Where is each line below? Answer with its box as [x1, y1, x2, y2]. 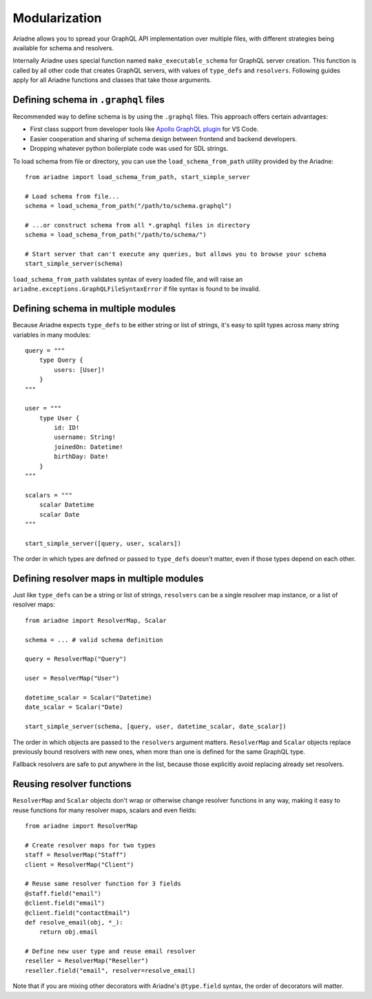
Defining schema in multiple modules [12, 303, 176, 315]
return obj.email [39, 928, 98, 936]
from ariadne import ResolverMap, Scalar [25, 617, 167, 624]
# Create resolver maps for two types [25, 841, 156, 849]
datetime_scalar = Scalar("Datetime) [25, 693, 153, 701]
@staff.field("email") [25, 889, 102, 897]
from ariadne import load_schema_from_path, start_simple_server [25, 173, 251, 181]
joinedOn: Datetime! [54, 443, 123, 451]
